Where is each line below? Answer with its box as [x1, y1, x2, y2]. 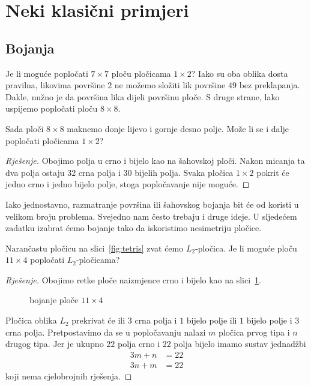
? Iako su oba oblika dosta [191, 67, 288, 79]
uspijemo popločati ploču [5, 102, 98, 115]
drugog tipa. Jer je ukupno [5, 337, 104, 350]
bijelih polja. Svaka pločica [134, 166, 234, 178]
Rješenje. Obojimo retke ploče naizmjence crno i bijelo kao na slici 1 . [5, 273, 262, 286]
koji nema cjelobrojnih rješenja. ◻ [5, 369, 132, 382]
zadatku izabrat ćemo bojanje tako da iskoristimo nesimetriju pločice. [5, 222, 262, 234]
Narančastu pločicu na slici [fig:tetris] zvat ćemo [5, 241, 184, 254]
